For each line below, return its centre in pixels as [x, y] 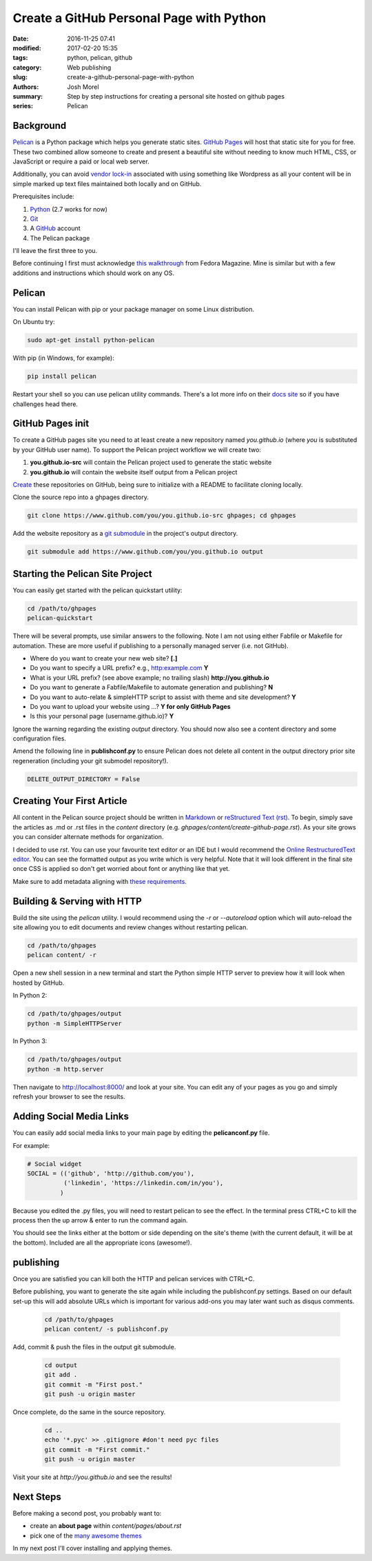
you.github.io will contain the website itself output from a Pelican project [134, 472]
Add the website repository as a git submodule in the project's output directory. [125, 534]
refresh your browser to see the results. [69, 1097]
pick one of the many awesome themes [86, 1535]
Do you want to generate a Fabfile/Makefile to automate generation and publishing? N [152, 687]
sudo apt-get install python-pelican [91, 340]
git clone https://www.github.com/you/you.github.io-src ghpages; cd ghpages [162, 516]
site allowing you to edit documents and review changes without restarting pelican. [130, 927]
